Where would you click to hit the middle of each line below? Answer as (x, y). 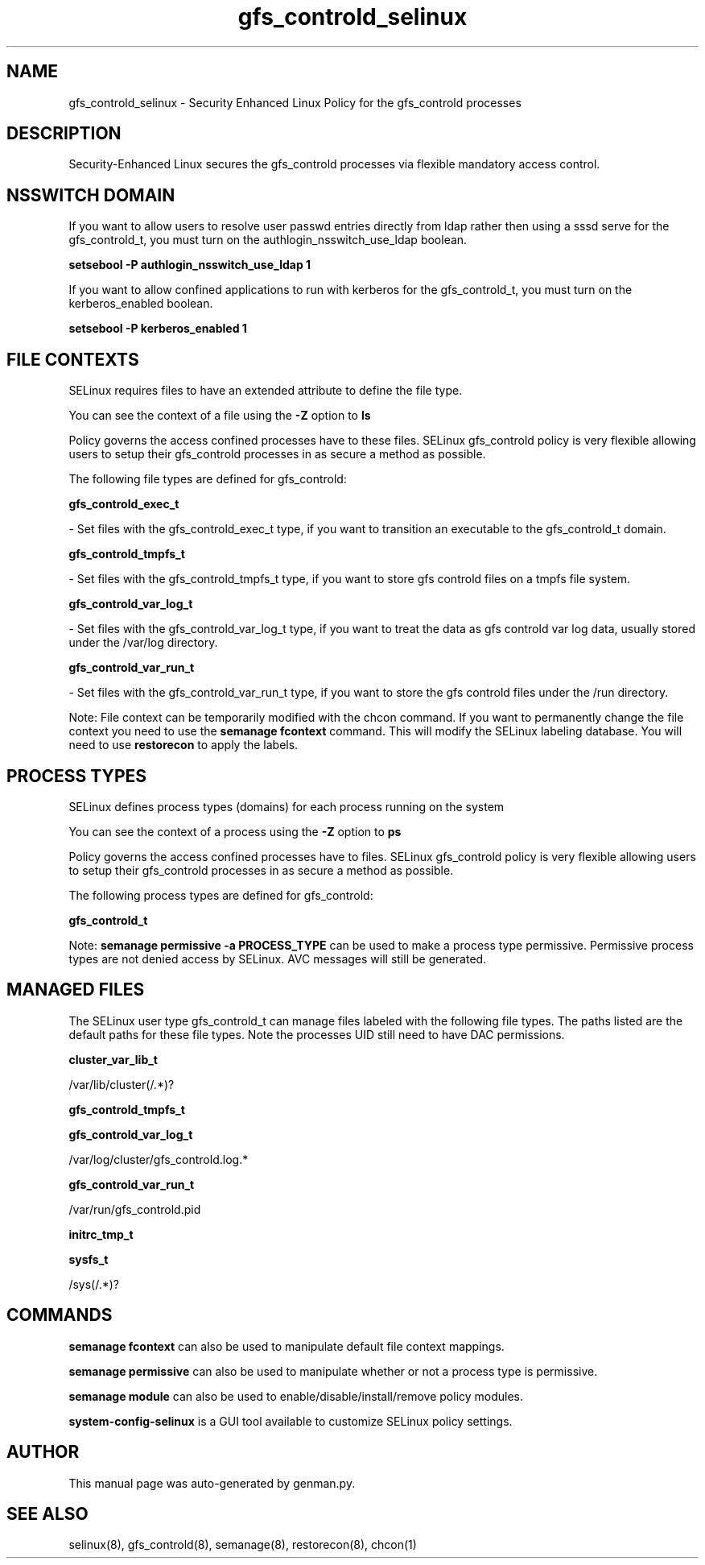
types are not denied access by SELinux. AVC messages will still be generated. (278, 958)
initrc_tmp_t (101, 1234)
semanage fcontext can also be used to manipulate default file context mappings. (287, 1346)
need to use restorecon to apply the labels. (183, 745)
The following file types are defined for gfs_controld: (208, 479)
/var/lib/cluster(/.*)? (122, 1084)
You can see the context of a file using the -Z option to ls (220, 416)
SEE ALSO (47, 1513)
